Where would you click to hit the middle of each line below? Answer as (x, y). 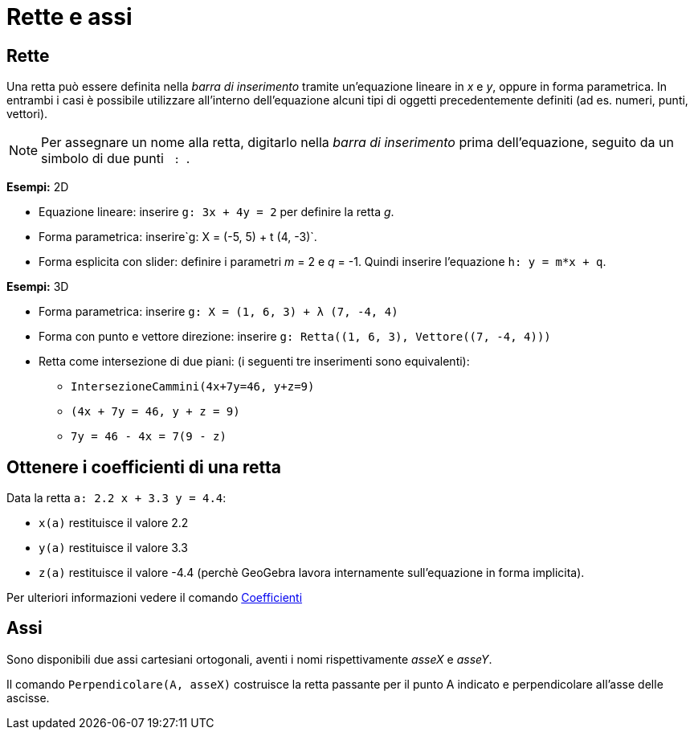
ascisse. (28, 697)
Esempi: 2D (38, 187)
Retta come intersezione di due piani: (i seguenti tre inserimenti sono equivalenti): (254, 362)
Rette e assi (69, 17)
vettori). (27, 114)
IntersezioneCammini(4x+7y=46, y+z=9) (193, 387)
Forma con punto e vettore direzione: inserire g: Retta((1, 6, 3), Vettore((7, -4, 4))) (295, 337)
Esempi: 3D (38, 287)
